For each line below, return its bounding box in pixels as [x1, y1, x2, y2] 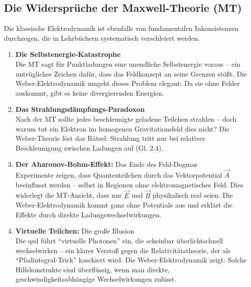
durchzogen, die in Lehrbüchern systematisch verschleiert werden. [4, 32, 200, 43]
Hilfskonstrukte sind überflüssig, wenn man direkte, [15, 264, 170, 274]
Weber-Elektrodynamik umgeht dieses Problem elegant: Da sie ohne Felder [15, 78, 240, 88]
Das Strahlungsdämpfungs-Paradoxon [15, 104, 145, 114]
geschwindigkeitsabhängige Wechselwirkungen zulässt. [15, 274, 177, 284]
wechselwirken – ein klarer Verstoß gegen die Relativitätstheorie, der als [15, 245, 231, 255]
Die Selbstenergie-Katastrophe [15, 49, 121, 59]
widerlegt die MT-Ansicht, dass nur [15, 190, 122, 200]
